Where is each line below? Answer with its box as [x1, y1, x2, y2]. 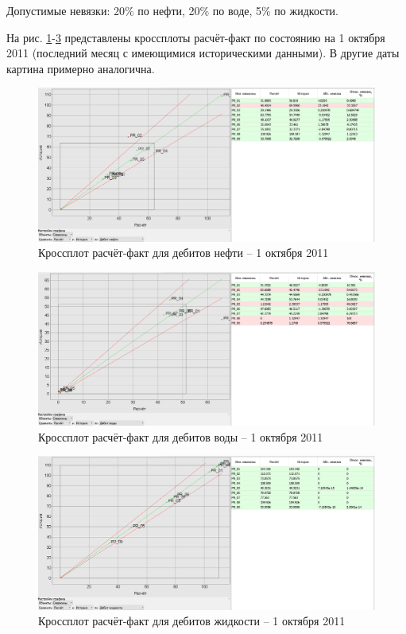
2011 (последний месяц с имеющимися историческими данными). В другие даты [6, 45, 400, 61]
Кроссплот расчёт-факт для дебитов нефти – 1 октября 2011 [38, 244, 329, 261]
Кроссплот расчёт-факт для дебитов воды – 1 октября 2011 [38, 428, 323, 445]
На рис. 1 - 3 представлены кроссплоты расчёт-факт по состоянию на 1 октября [6, 29, 385, 45]
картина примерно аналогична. [6, 60, 155, 76]
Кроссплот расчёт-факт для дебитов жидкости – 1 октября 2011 [38, 613, 346, 629]
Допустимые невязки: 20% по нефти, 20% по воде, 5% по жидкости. [6, 2, 338, 18]
